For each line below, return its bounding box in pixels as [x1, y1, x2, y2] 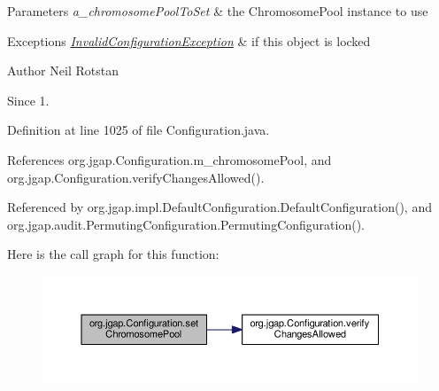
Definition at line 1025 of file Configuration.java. [7, 121, 270, 139]
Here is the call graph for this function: [7, 245, 219, 263]
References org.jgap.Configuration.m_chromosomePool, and [7, 150, 332, 168]
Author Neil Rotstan [7, 61, 119, 80]
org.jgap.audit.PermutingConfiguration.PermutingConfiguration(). [7, 215, 365, 233]
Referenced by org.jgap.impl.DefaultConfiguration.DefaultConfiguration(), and [7, 198, 432, 216]
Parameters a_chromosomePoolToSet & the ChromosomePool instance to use [7, 2, 428, 20]
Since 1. [7, 90, 50, 109]
